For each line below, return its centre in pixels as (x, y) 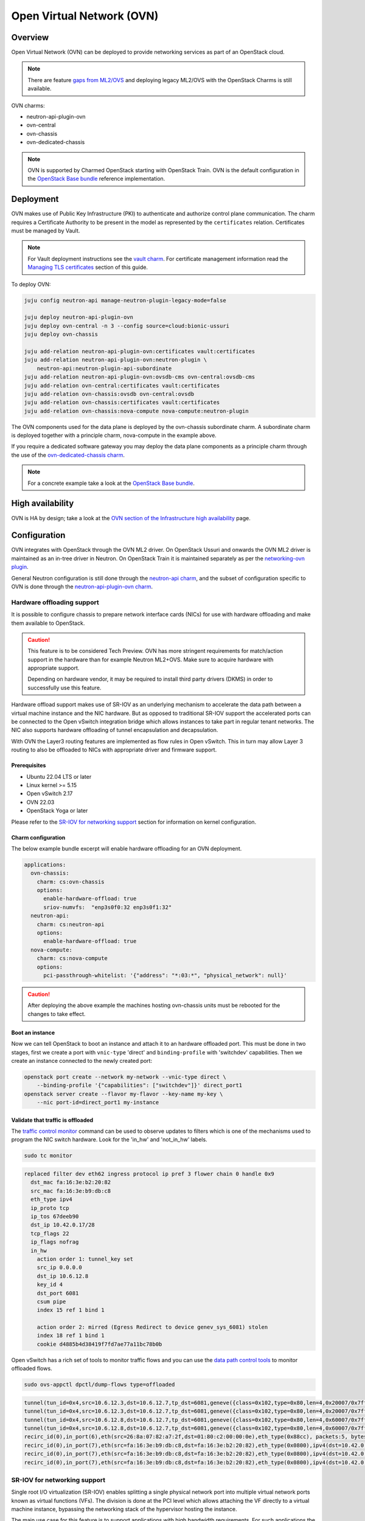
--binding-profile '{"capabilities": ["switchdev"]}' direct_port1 (140, 1085)
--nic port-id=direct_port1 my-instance (98, 1102)
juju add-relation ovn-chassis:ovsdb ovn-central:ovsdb (109, 394)
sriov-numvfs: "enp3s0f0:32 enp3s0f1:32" (108, 907)
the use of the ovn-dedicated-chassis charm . (68, 455)
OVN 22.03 (40, 802)
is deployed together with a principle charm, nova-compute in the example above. (114, 436)
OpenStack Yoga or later (57, 811)
